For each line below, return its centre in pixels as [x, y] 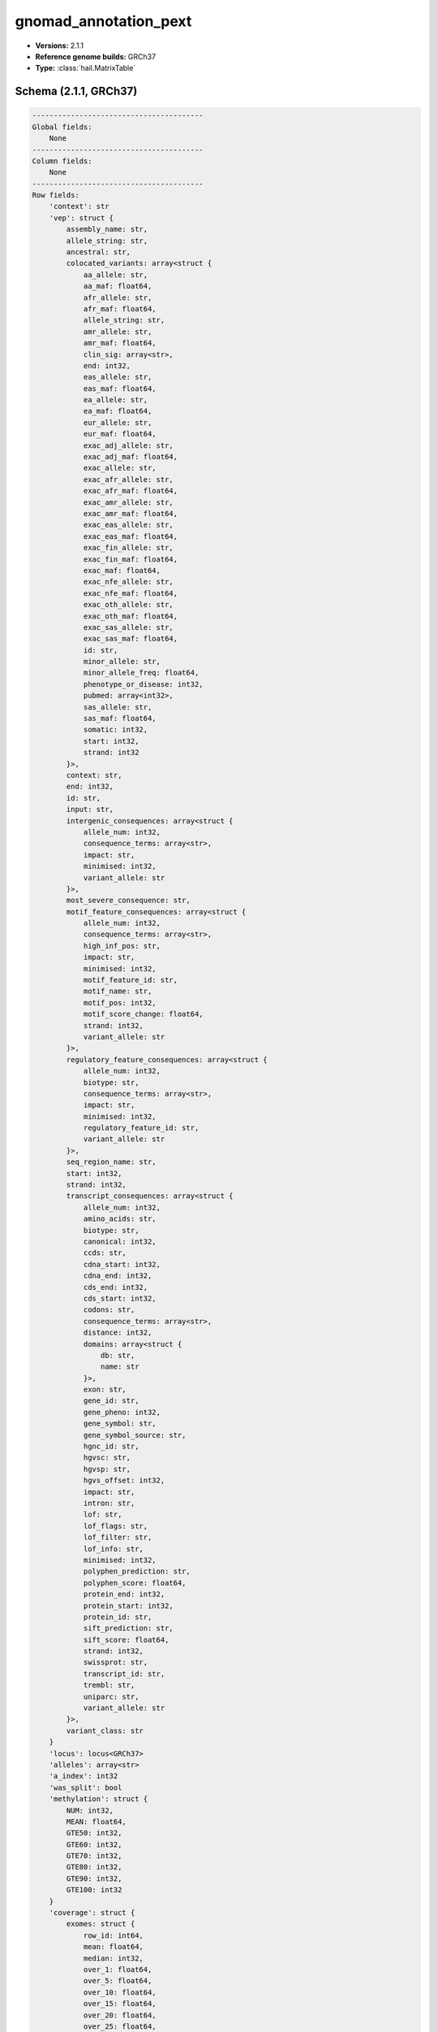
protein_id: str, [118, 1617]
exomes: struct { [101, 1924]
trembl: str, [109, 1685]
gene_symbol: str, [120, 1424]
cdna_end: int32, [118, 1276]
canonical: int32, [120, 1242]
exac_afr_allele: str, [128, 479]
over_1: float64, [118, 1970]
